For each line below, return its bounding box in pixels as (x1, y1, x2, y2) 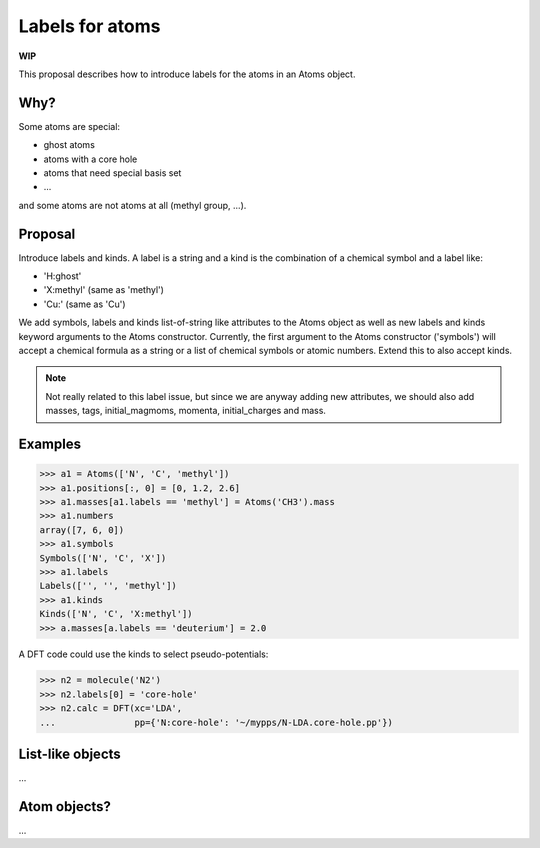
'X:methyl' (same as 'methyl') (43, 284, 165, 296)
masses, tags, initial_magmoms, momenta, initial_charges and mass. (45, 405, 327, 417)
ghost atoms (43, 139, 95, 151)
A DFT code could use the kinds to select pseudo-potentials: (18, 648, 269, 660)
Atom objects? (18, 798, 112, 815)
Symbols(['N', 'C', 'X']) (39, 552, 167, 564)
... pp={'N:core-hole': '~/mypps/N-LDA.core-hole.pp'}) (39, 716, 394, 728)
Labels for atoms (18, 15, 161, 37)
